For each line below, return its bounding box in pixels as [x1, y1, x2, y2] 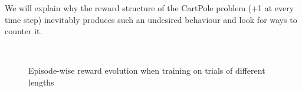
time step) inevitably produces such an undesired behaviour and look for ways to [5, 13, 297, 25]
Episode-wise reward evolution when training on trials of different [28, 64, 265, 77]
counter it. [5, 25, 42, 37]
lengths [28, 75, 54, 88]
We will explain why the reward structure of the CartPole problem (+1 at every [5, 2, 294, 14]
